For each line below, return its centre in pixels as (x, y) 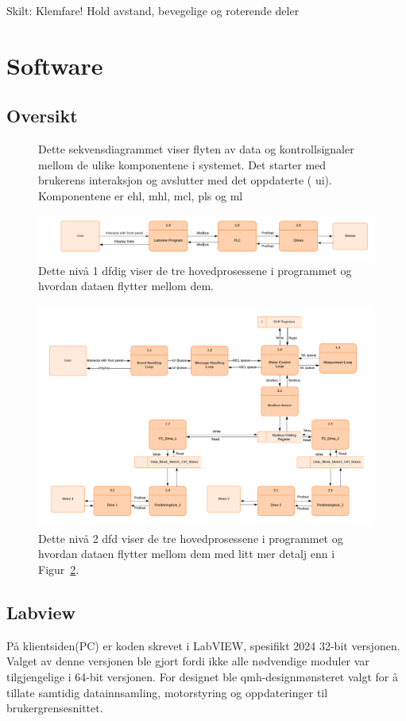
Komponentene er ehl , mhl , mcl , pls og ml (141, 195)
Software (55, 65)
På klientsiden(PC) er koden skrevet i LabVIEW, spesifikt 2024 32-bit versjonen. (203, 645)
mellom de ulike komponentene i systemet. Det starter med (182, 164)
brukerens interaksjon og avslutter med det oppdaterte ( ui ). (185, 180)
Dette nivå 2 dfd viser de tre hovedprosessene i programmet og (191, 538)
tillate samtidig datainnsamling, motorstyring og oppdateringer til (167, 692)
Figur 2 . (59, 570)
